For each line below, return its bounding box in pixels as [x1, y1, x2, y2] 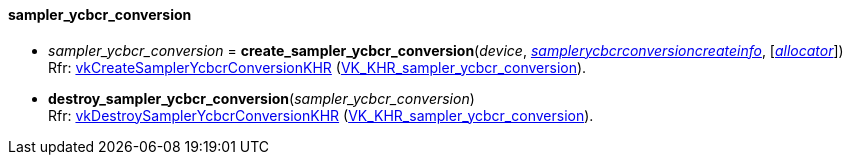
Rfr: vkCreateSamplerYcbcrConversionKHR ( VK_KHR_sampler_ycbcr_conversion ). [48, 58, 587, 76]
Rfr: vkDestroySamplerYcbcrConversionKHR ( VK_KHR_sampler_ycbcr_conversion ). [48, 106, 594, 124]
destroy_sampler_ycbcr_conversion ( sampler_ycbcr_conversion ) [48, 89, 475, 107]
